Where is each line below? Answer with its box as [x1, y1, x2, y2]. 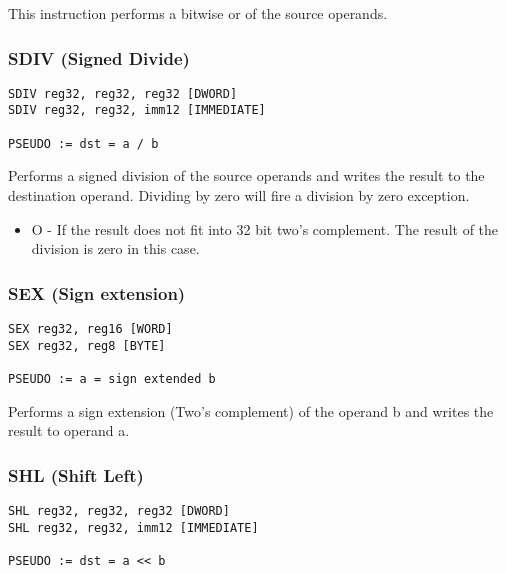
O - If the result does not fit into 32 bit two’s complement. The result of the [31, 218, 499, 239]
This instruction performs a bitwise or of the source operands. [8, 3, 388, 23]
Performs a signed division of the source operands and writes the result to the [8, 165, 485, 186]
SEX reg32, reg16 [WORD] [8, 322, 173, 337]
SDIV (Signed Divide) [8, 45, 190, 70]
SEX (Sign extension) [8, 280, 186, 305]
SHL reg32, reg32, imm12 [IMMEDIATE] [8, 520, 259, 535]
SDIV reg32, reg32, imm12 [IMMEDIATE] [8, 103, 266, 118]
